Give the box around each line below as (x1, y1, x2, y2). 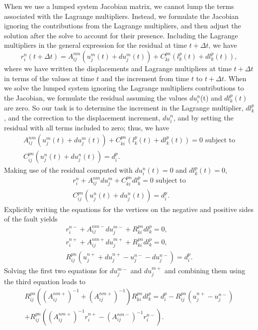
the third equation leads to (4, 276, 86, 287)
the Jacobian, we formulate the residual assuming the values (4, 92, 187, 103)
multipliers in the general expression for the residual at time (4, 40, 187, 50)
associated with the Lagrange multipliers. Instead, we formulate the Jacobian (4, 10, 239, 21)
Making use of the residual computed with (4, 165, 133, 175)
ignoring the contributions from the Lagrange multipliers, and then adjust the (4, 20, 241, 31)
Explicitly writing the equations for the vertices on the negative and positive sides (4, 204, 254, 214)
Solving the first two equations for (4, 265, 108, 275)
